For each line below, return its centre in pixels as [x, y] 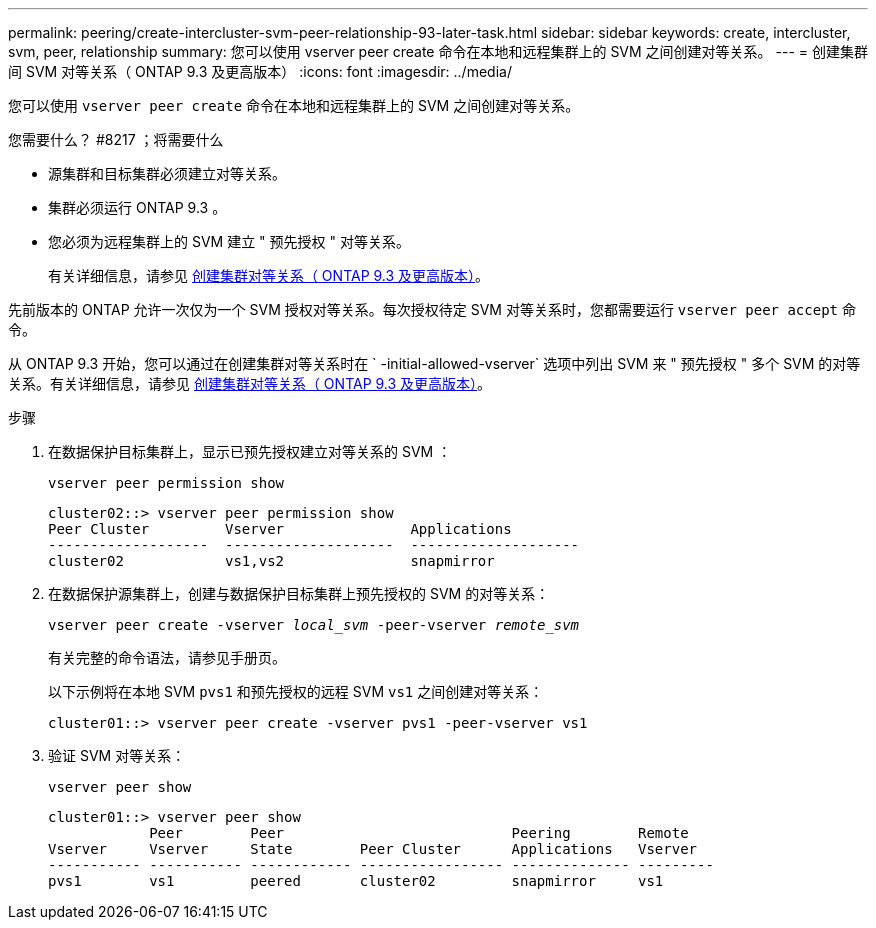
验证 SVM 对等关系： [117, 755]
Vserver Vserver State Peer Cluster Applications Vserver [373, 849]
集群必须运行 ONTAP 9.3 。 [137, 207]
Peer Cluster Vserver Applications [280, 529]
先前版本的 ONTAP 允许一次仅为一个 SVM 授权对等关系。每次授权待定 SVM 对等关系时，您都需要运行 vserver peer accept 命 [432, 309]
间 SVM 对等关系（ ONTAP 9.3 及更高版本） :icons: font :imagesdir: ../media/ [260, 71]
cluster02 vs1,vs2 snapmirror [271, 561]
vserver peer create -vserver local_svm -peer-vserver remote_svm [314, 625]
